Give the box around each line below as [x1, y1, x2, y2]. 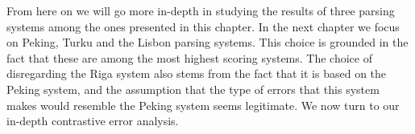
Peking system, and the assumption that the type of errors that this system [6, 80, 380, 97]
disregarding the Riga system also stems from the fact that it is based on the [6, 65, 387, 82]
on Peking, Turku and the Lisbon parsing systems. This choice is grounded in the [6, 34, 409, 51]
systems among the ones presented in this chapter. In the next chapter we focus [6, 18, 400, 35]
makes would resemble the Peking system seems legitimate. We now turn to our [6, 96, 400, 113]
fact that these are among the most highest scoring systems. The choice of [6, 49, 372, 66]
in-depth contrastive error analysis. [6, 112, 179, 129]
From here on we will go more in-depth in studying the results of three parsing [6, 2, 395, 18]
